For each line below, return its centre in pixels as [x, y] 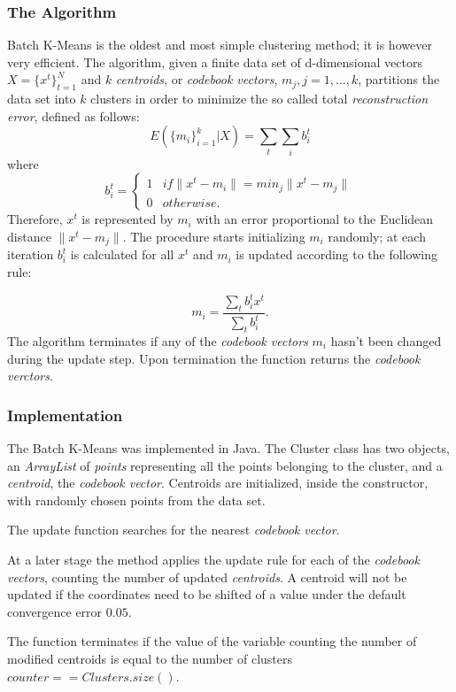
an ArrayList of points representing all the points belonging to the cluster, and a [225, 465]
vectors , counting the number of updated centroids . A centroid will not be [207, 577]
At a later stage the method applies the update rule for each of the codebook [213, 559]
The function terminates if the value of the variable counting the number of [212, 641]
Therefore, [35, 219]
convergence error [55, 611]
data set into [42, 99]
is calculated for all [122, 254]
